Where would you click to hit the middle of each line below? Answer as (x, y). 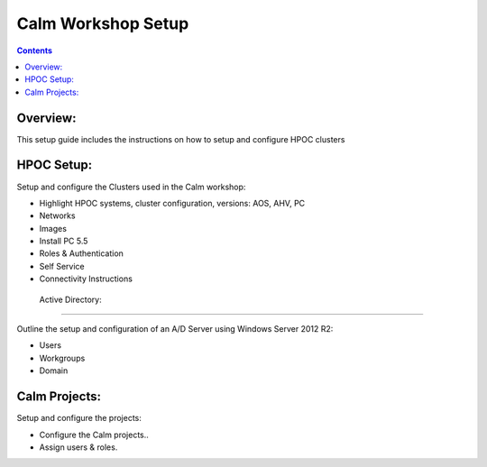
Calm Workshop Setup (103, 23)
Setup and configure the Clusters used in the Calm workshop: (131, 187)
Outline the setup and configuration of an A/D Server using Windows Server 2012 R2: (175, 329)
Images (53, 228)
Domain (54, 371)
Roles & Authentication (81, 253)
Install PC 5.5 (64, 241)
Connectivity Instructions (86, 279)
